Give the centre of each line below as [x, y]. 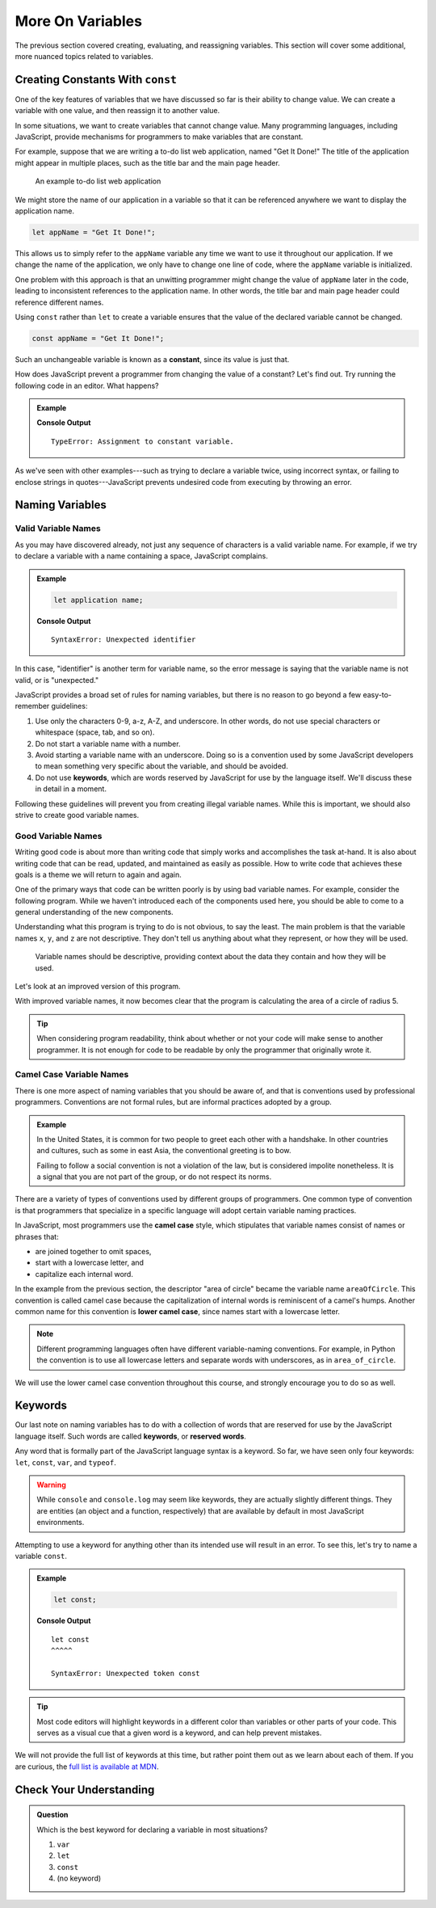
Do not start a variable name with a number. [108, 743]
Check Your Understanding [85, 1790]
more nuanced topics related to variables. [84, 56]
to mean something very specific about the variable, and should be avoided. [161, 766]
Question [52, 1815]
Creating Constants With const [96, 80]
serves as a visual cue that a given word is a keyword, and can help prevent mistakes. [179, 1733]
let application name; [99, 600]
